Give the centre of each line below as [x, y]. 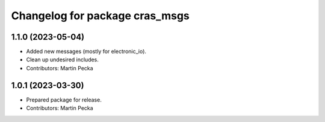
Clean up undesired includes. [63, 59]
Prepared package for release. [64, 100]
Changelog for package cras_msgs [100, 16]
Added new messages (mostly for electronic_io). [86, 52]
